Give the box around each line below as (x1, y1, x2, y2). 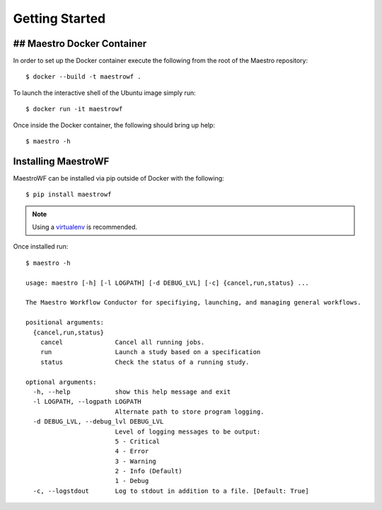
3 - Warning (115, 457, 157, 465)
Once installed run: (13, 242, 69, 251)
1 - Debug (115, 477, 149, 485)
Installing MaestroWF (13, 155, 110, 167)
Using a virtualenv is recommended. (32, 223, 138, 232)
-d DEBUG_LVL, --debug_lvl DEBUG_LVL (33, 418, 164, 426)
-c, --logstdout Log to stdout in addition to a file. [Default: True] (33, 487, 309, 495)
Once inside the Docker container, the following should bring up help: (13, 120, 216, 129)
